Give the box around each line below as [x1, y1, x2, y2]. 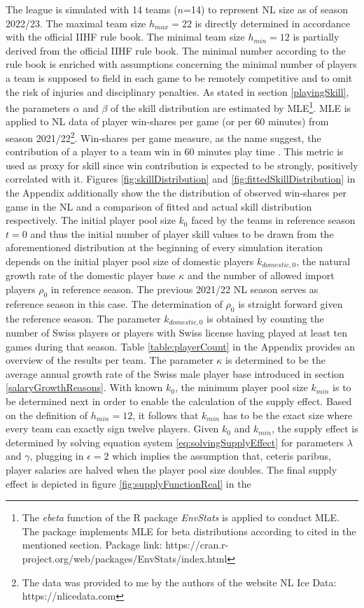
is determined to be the [225, 353, 325, 367]
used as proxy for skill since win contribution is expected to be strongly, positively [6, 157, 358, 172]
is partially [293, 29, 339, 44]
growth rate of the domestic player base [6, 268, 176, 283]
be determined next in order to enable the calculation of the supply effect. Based [6, 394, 352, 409]
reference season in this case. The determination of [6, 296, 223, 311]
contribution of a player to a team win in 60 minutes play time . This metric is [6, 144, 344, 159]
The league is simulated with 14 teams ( [6, 2, 178, 16]
